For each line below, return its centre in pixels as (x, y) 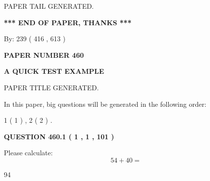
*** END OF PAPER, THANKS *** (68, 22)
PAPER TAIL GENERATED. (49, 6)
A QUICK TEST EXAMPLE (54, 71)
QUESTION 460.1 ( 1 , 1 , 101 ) (59, 136)
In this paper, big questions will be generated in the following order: (105, 104)
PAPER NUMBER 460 (44, 55)
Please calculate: (28, 153)
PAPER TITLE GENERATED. (51, 87)
